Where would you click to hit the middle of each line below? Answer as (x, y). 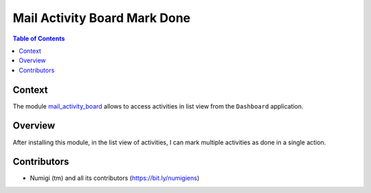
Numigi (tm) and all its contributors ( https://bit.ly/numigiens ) (115, 178)
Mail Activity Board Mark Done (102, 18)
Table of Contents (39, 38)
